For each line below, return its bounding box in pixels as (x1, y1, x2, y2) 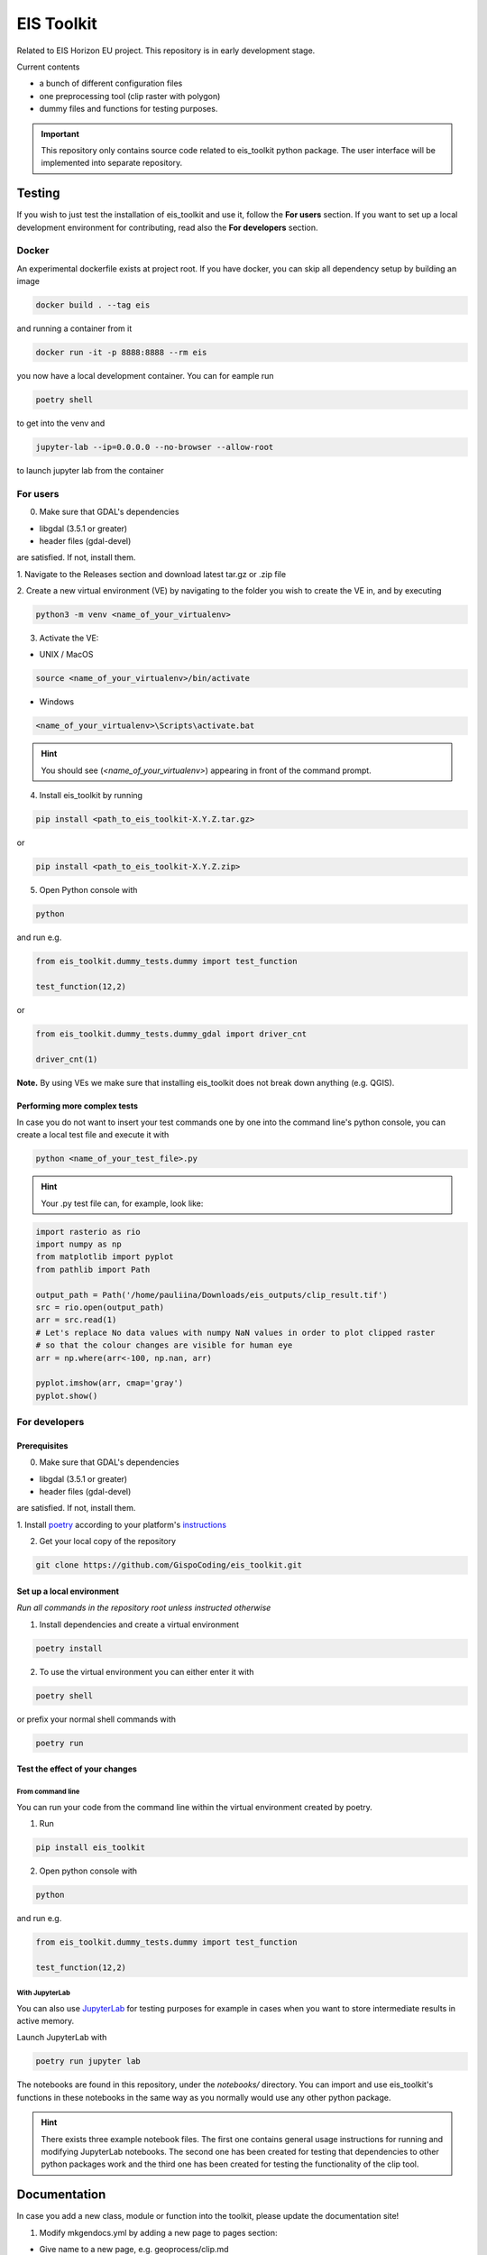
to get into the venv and (16, 418, 106, 428)
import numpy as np (35, 1239, 122, 1249)
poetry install (35, 1643, 103, 1653)
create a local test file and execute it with (16, 1129, 170, 1140)
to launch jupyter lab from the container (16, 465, 164, 475)
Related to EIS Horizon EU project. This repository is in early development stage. (16, 45, 316, 56)
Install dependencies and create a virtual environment (39, 1619, 239, 1630)
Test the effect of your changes (16, 1763, 137, 1774)
